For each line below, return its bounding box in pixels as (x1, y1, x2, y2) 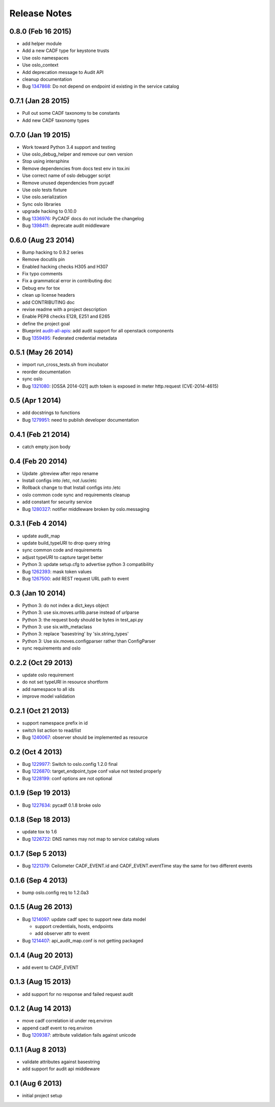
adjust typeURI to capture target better (22, 554, 103, 560)
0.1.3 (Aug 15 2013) (9, 977, 71, 986)
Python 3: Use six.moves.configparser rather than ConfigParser (22, 638, 156, 644)
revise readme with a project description (22, 306, 107, 312)
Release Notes (9, 8, 72, 19)
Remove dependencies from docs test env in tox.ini (22, 165, 130, 171)
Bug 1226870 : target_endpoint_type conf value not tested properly (22, 768, 161, 775)
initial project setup (22, 1093, 63, 1099)
